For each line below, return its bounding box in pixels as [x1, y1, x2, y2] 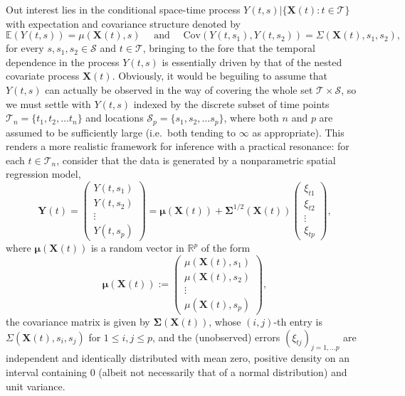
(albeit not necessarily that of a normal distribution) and [98, 364, 347, 379]
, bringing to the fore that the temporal [142, 41, 315, 55]
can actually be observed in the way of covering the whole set [45, 82, 313, 97]
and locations [85, 110, 144, 125]
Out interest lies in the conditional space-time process [6, 2, 241, 16]
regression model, [6, 166, 81, 181]
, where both [223, 110, 279, 125]
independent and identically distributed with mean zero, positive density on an [6, 350, 349, 365]
